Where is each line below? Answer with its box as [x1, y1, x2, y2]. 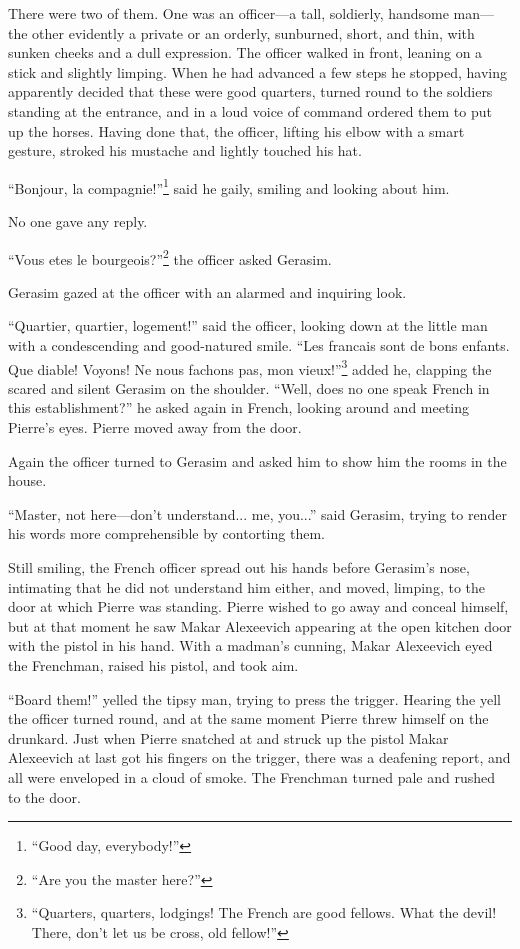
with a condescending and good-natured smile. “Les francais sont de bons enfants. [8, 335, 510, 356]
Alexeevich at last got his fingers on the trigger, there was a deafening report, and [8, 747, 511, 768]
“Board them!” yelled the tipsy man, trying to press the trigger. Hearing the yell [8, 688, 501, 709]
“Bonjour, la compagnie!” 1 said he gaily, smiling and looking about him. [8, 174, 450, 198]
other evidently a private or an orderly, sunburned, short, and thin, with [32, 22, 475, 43]
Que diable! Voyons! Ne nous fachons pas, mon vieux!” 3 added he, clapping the [8, 355, 492, 379]
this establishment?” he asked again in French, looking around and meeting [8, 397, 470, 418]
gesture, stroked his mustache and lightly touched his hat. [8, 140, 362, 161]
